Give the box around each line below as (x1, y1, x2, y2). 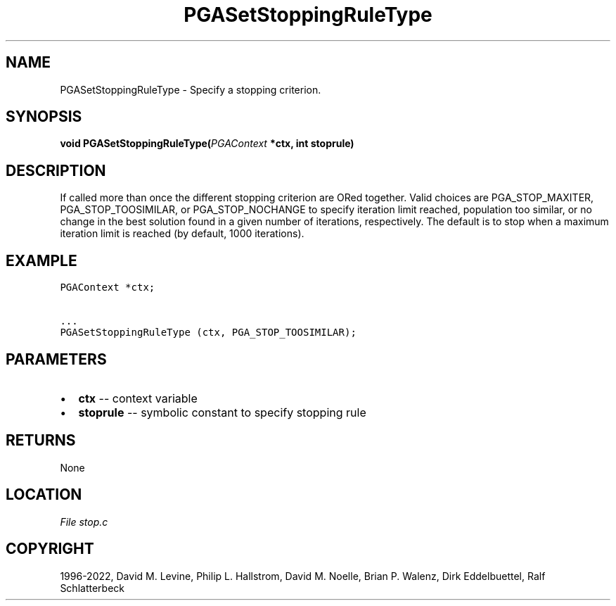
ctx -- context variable (78, 391, 198, 405)
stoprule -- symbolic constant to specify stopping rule (78, 405, 366, 419)
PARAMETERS (6, 350, 107, 368)
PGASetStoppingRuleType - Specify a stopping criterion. (60, 83, 321, 96)
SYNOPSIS (6, 108, 82, 126)
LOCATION (6, 486, 82, 504)
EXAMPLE (6, 251, 77, 270)
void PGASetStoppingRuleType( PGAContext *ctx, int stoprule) (60, 137, 354, 150)
